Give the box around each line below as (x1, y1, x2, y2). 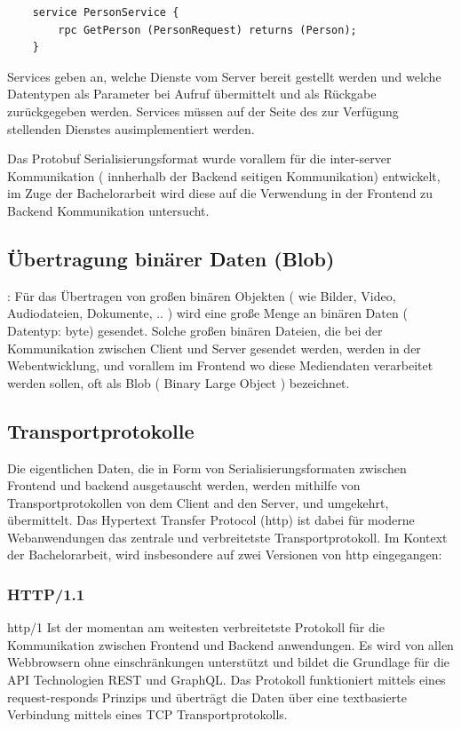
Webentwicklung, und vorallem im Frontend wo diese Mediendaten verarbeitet (7, 356, 433, 375)
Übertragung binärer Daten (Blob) (7, 244, 335, 272)
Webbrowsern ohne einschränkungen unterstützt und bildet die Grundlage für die (7, 653, 450, 671)
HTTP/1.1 (7, 582, 85, 605)
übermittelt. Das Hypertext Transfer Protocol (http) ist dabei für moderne (7, 511, 415, 529)
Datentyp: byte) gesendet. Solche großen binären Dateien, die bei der (7, 321, 383, 339)
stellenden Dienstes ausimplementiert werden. (7, 119, 255, 138)
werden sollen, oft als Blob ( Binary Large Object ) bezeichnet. (7, 373, 350, 392)
